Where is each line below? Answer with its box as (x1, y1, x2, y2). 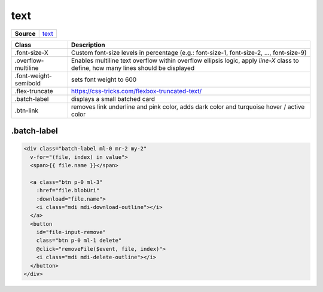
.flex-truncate (14, 87, 53, 95)
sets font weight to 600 (71, 75, 137, 84)
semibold (14, 79, 41, 87)
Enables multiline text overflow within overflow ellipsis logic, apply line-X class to (71, 56, 299, 64)
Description (71, 41, 105, 49)
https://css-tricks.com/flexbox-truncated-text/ (71, 87, 202, 95)
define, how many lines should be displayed (71, 63, 194, 72)
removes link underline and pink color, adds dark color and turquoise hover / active (71, 102, 305, 110)
